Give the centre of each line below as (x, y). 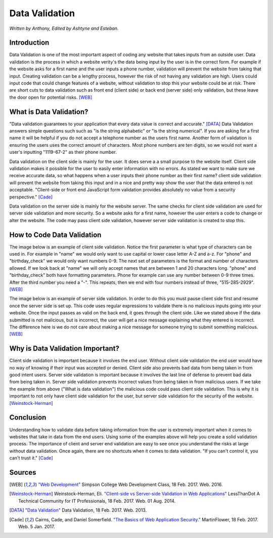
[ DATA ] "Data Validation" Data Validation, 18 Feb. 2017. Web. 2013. (78, 510)
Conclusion (28, 418)
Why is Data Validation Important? (64, 348)
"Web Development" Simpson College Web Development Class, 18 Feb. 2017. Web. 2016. (130, 484)
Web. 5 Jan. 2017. (37, 526)
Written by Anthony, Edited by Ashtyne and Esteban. (64, 28)
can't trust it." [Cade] (31, 458)
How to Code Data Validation (55, 235)
